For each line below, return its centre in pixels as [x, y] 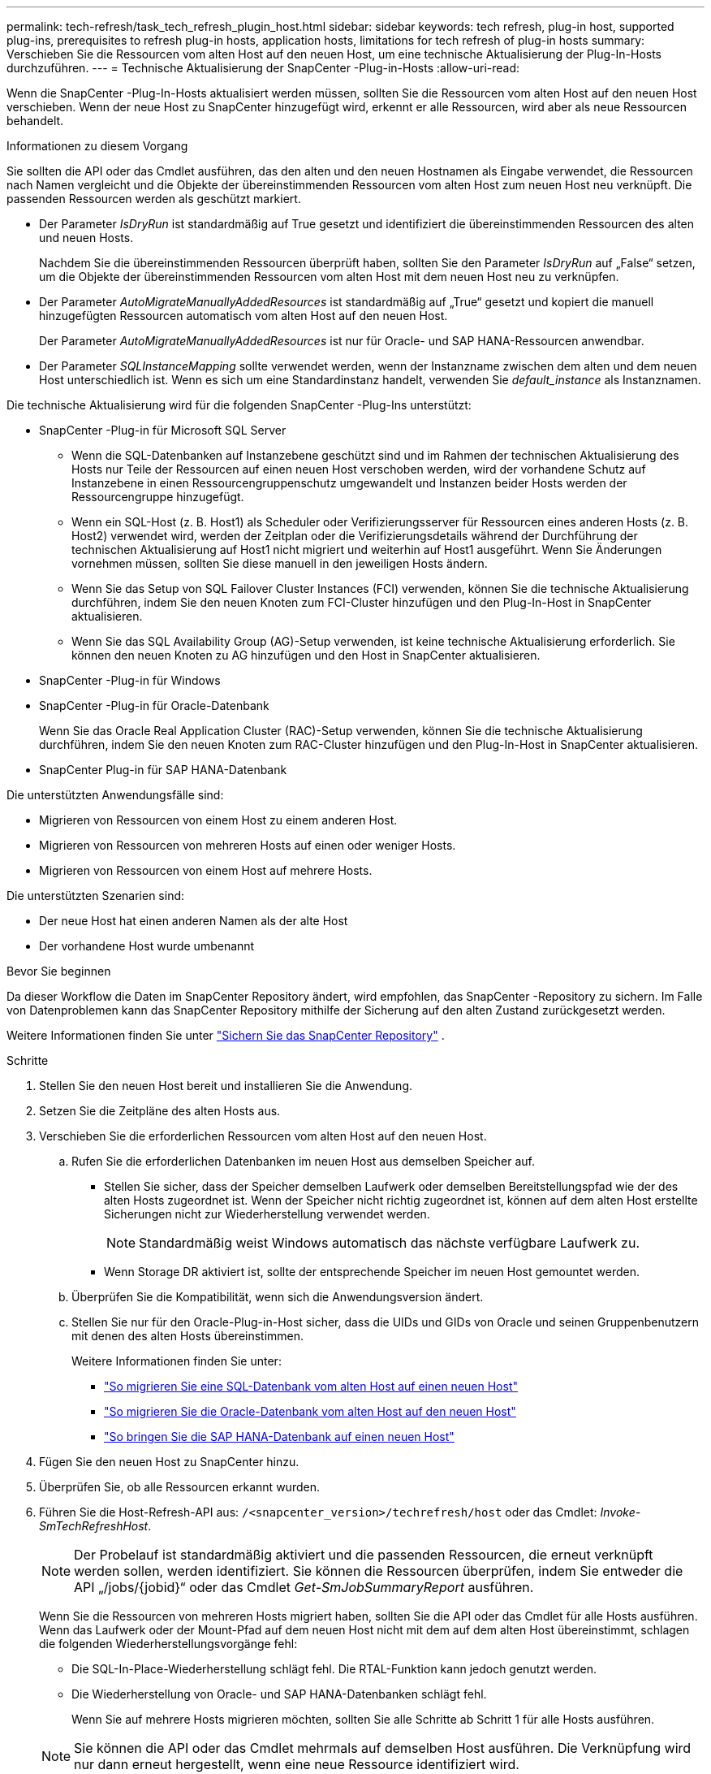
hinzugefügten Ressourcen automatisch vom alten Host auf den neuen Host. [243, 316]
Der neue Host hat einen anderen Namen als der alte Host [194, 921]
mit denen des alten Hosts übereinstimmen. [188, 1336]
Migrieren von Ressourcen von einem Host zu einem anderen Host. [218, 820]
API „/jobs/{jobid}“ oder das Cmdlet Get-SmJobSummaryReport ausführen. [304, 1587]
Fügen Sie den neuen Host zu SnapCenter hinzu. [169, 1462]
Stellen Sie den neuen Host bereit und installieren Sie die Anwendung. [226, 1086]
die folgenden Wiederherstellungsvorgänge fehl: [168, 1644]
